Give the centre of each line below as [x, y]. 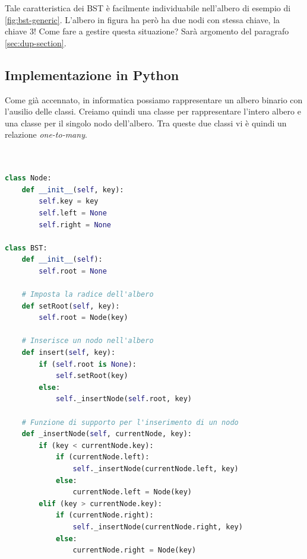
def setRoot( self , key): [71, 306]
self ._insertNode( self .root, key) [124, 399]
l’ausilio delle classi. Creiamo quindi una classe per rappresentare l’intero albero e [153, 111]
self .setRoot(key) [92, 376]
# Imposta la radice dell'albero [88, 295]
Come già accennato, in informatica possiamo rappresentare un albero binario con [154, 99]
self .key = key [69, 201]
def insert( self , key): [69, 353]
